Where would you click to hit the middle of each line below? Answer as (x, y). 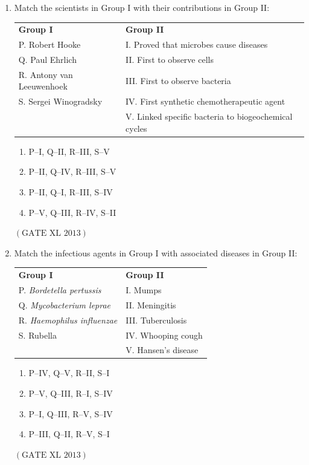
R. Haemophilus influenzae (68, 320)
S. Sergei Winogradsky (60, 101)
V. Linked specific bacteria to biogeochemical (209, 116)
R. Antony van (46, 74)
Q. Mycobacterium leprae (65, 304)
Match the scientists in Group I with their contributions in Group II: (142, 7)
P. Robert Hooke (49, 44)
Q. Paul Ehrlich (47, 60)
